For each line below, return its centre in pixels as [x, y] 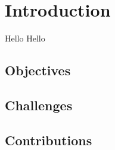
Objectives [38, 70]
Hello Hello [25, 38]
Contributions [49, 140]
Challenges [39, 105]
